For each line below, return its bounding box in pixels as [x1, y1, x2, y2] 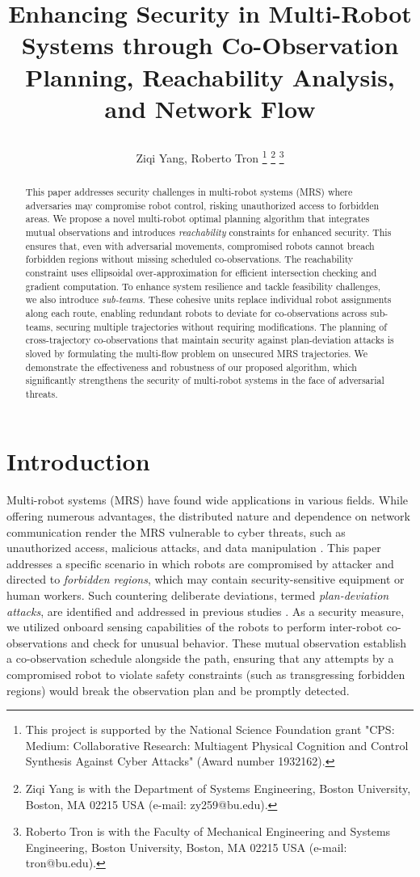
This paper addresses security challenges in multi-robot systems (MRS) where [25, 184, 353, 198]
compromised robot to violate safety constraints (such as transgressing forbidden [6, 665, 405, 682]
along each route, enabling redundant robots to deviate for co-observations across [25, 306, 367, 319]
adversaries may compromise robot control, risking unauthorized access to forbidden [25, 198, 380, 212]
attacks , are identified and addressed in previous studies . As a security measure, [6, 602, 405, 619]
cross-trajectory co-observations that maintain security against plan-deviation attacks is [25, 333, 394, 347]
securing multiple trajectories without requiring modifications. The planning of [56, 319, 387, 333]
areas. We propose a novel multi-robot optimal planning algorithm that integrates [25, 212, 370, 226]
